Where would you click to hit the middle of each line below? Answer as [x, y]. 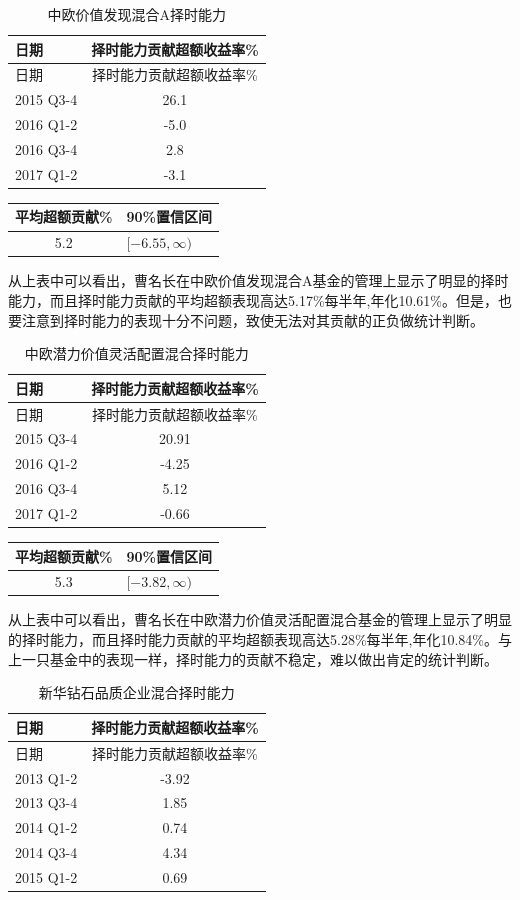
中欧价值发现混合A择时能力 [137, 14]
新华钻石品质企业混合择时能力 [136, 692]
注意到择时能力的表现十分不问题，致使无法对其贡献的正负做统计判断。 [252, 319]
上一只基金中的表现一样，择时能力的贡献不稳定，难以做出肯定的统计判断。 [253, 658]
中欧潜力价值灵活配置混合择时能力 [136, 353]
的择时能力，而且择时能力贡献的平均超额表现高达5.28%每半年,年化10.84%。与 [260, 639]
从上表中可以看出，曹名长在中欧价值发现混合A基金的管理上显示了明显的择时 [258, 280]
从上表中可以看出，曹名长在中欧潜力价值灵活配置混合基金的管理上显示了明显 [260, 619]
